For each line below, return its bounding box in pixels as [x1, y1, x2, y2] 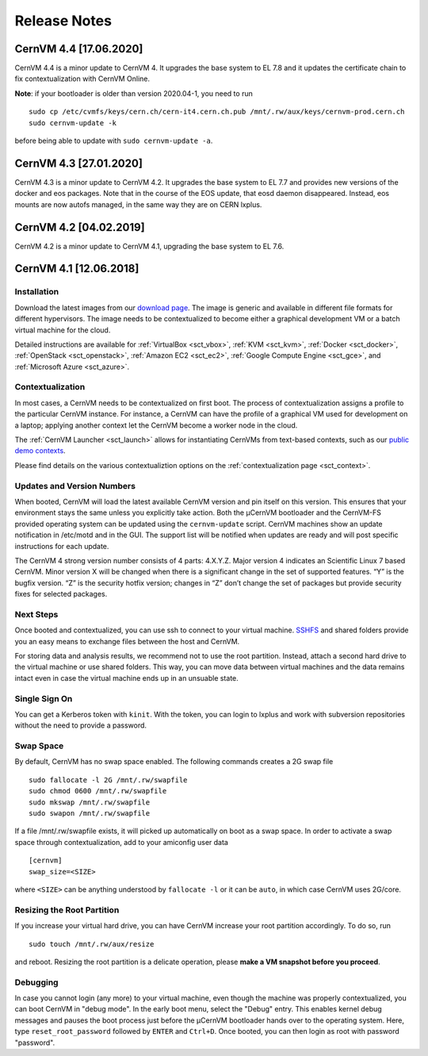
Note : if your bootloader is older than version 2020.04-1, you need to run [14, 88, 253, 98]
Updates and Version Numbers [14, 480, 136, 491]
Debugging [14, 977, 59, 988]
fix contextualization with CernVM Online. [14, 74, 151, 83]
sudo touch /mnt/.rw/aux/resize [29, 939, 155, 948]
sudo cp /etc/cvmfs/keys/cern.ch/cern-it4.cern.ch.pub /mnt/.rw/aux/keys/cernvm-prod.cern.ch [29, 107, 405, 117]
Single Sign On [14, 693, 73, 704]
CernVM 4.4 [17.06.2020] [14, 42, 143, 56]
